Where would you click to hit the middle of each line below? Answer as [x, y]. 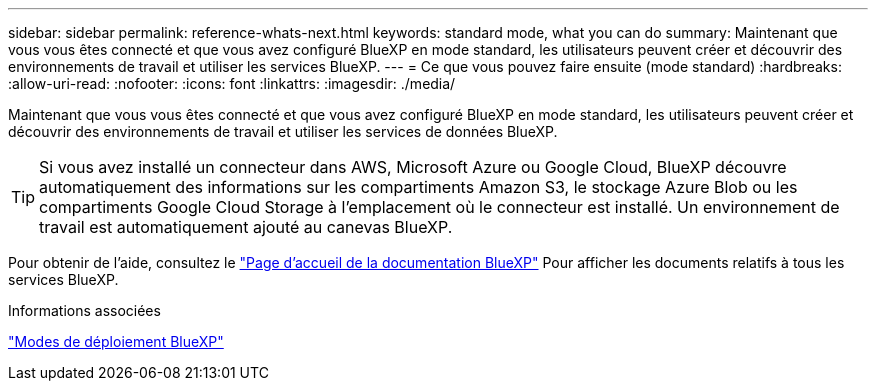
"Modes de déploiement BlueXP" [116, 341]
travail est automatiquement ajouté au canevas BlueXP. [246, 227]
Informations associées [84, 310]
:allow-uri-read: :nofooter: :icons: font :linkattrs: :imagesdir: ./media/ [232, 83]
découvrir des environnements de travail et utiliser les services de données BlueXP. [283, 131]
